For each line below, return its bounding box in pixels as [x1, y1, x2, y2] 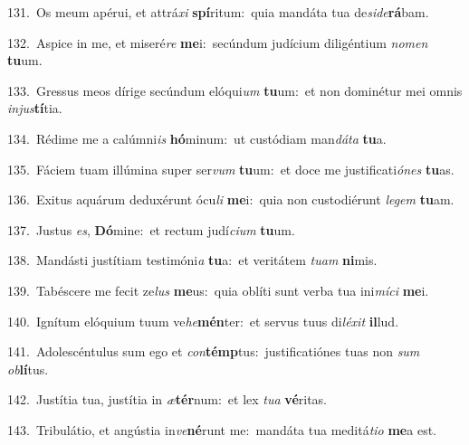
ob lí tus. [7, 359, 49, 378]
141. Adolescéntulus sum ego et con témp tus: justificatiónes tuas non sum [7, 342, 420, 361]
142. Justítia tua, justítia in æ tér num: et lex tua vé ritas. [7, 390, 327, 409]
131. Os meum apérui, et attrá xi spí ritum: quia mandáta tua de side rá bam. [7, 3, 429, 21]
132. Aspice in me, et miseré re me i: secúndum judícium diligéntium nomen [7, 33, 428, 52]
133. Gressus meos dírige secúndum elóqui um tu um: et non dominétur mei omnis [7, 80, 463, 99]
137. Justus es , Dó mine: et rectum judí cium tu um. [7, 220, 295, 239]
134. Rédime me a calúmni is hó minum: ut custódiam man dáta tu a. [7, 128, 387, 147]
